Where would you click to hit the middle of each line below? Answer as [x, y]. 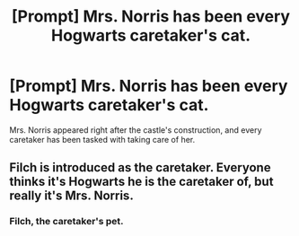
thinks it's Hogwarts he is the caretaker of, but [141, 182]
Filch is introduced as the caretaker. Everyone [140, 168]
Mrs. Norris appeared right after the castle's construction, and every [136, 130]
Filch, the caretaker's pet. [66, 222]
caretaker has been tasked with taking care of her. [102, 139]
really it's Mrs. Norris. [72, 196]
